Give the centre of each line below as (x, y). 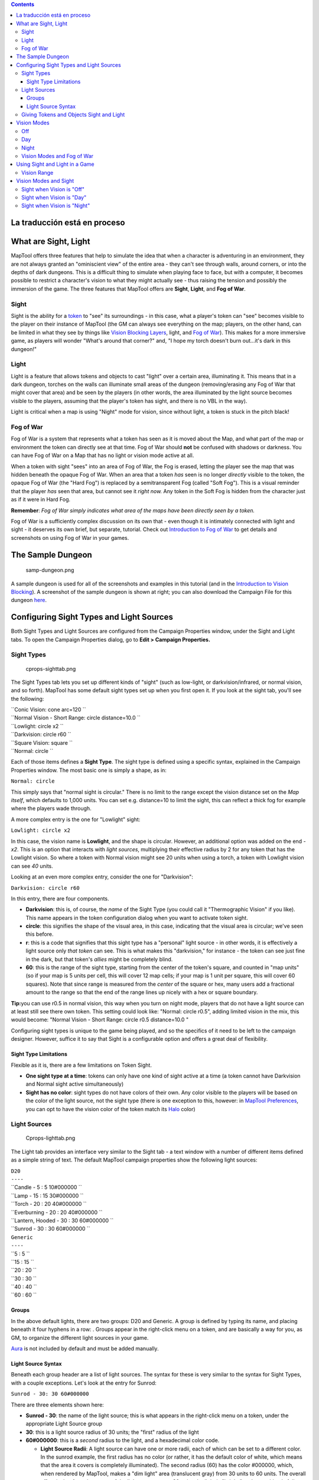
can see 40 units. (32, 866)
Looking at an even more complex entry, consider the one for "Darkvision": (102, 877)
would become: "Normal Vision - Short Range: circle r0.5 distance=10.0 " (100, 1020)
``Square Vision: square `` (42, 742)
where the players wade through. (51, 809)
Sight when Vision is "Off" (53, 189)
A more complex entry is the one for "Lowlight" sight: (76, 819)
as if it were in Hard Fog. (41, 500)
